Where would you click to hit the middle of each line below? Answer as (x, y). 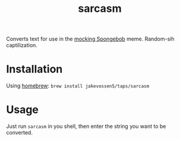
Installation (34, 69)
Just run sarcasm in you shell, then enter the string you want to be (86, 126)
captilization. (22, 45)
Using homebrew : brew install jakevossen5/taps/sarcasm (78, 86)
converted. (19, 133)
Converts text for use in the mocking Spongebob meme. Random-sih (90, 39)
